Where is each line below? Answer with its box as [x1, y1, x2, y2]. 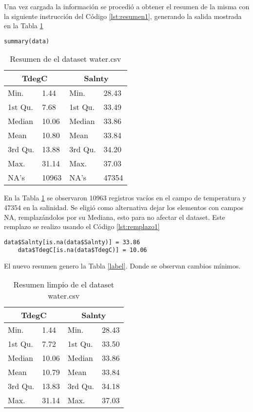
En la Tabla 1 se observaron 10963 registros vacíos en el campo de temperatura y [4, 193, 246, 203]
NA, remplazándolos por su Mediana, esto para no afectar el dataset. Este [4, 212, 225, 222]
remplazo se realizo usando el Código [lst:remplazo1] [4, 221, 160, 232]
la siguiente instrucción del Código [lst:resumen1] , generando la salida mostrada [4, 11, 242, 21]
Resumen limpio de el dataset [13, 278, 115, 290]
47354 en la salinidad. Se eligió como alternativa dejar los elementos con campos [4, 202, 244, 213]
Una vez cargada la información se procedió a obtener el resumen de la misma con [4, 1, 250, 11]
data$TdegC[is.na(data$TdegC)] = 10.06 [18, 247, 147, 254]
